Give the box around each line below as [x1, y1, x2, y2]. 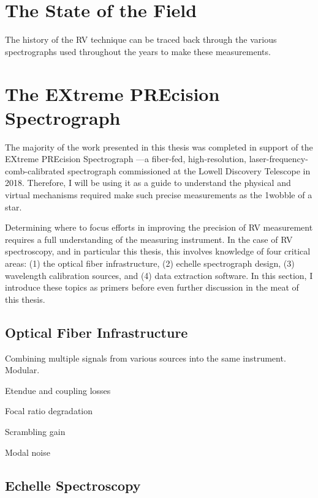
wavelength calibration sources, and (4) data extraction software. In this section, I [5, 269, 313, 281]
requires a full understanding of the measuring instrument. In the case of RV [5, 232, 293, 245]
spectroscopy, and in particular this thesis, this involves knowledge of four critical [5, 245, 311, 258]
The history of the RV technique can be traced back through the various [5, 33, 277, 46]
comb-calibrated [5, 164, 65, 177]
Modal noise [5, 445, 50, 458]
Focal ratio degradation [5, 404, 93, 417]
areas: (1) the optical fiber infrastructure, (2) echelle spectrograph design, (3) [5, 256, 295, 269]
